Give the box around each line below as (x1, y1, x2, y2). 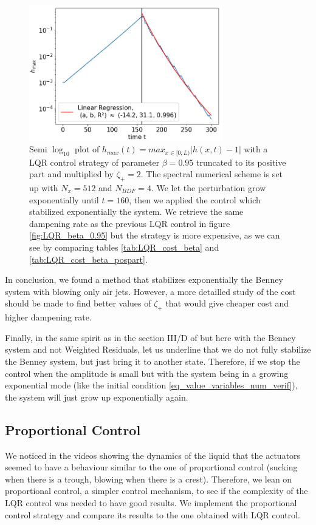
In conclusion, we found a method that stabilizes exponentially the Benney (5, 273, 283, 286)
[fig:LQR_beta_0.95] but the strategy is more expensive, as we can (29, 229, 280, 242)
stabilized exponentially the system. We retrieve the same (29, 205, 244, 218)
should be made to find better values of (5, 297, 151, 310)
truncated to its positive (196, 155, 286, 168)
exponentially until (29, 193, 99, 206)
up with (29, 181, 58, 194)
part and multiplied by (29, 168, 114, 180)
